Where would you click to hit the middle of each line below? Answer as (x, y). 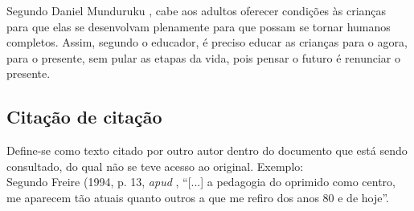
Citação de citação (84, 117)
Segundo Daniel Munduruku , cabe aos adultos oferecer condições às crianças (197, 10)
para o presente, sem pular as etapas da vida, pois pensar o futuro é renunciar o (203, 57)
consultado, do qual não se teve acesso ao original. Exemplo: (155, 166)
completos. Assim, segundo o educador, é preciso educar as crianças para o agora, (207, 42)
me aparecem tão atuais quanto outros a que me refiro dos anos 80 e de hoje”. (198, 197)
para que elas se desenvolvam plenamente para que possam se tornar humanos (199, 26)
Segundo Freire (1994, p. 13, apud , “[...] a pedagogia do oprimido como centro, (201, 182)
